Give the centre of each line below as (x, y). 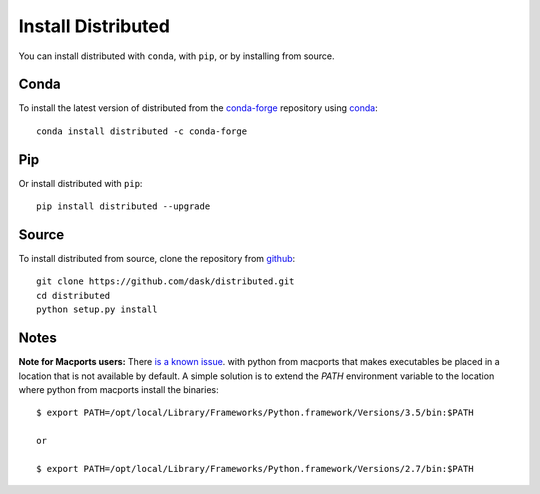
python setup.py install (97, 309)
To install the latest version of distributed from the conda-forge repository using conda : (198, 108)
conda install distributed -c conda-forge (142, 131)
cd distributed (73, 295)
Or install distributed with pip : (80, 183)
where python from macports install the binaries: (118, 389)
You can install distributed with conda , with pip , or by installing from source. (176, 56)
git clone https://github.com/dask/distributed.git (165, 281)
